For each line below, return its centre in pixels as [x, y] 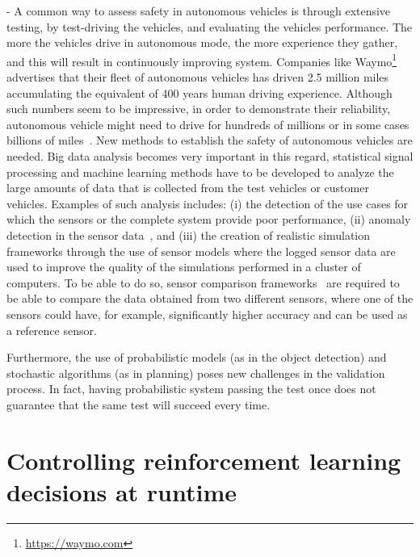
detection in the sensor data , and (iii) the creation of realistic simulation [188, 235]
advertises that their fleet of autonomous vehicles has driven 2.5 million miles [198, 77]
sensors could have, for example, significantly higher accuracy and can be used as [207, 314]
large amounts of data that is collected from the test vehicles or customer [188, 188]
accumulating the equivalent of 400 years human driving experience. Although [199, 92]
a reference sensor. [52, 330]
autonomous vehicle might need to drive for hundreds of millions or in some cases [208, 124]
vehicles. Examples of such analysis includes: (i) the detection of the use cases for [208, 203]
